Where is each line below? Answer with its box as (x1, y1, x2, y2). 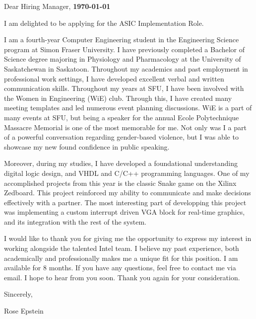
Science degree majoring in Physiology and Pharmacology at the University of (4, 54, 241, 64)
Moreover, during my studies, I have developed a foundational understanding (4, 158, 238, 168)
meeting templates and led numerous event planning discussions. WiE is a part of (4, 102, 252, 113)
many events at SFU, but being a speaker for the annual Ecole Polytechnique (4, 112, 239, 122)
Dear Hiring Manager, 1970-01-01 (4, 1, 111, 11)
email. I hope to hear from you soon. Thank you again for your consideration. (4, 272, 240, 282)
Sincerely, (4, 289, 33, 299)
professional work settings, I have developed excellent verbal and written (4, 73, 224, 83)
